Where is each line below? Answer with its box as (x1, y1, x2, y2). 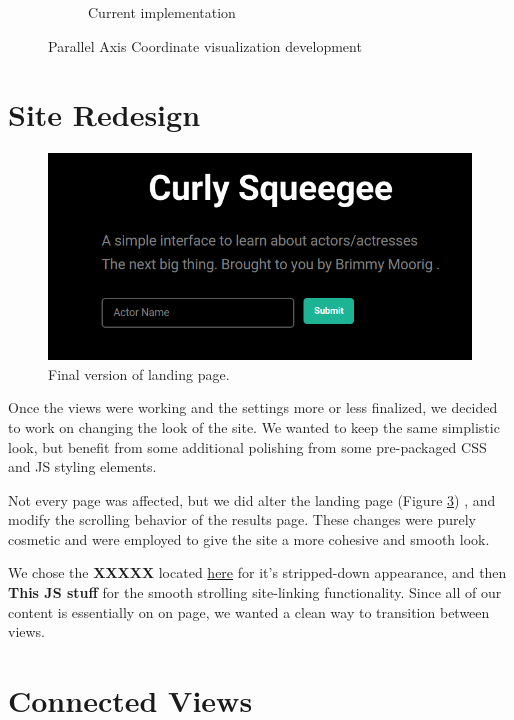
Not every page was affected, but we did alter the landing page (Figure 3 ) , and (8, 489, 496, 510)
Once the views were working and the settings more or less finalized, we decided (8, 397, 498, 418)
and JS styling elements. (8, 456, 157, 477)
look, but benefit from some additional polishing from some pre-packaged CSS (8, 436, 487, 457)
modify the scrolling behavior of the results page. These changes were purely (8, 509, 477, 530)
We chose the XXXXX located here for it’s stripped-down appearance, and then (8, 562, 507, 583)
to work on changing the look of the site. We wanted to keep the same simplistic (8, 416, 500, 437)
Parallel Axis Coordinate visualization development (48, 35, 362, 56)
